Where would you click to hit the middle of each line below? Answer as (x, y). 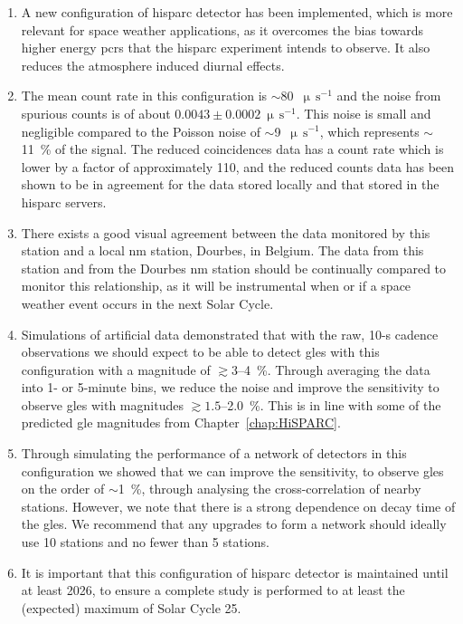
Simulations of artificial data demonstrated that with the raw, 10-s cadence (230, 334)
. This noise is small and (364, 113)
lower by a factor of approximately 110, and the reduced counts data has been (238, 166)
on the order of (63, 489)
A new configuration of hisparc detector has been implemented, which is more (237, 12)
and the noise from (389, 96)
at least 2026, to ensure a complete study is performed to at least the (213, 590)
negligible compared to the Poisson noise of (141, 131)
